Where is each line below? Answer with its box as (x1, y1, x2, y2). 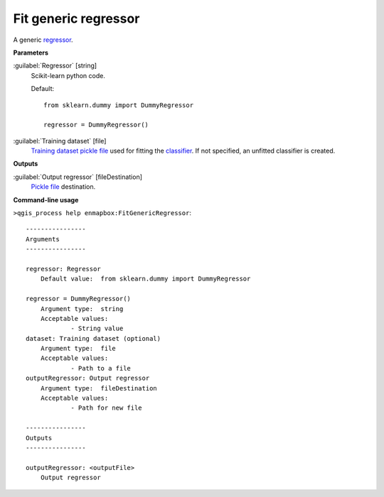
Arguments (26, 235, 60, 243)
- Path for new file (70, 404, 142, 412)
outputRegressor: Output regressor (26, 374, 150, 383)
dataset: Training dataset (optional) (26, 334, 161, 342)
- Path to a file (70, 364, 132, 372)
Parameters (13, 48, 49, 57)
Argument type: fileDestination (40, 384, 158, 392)
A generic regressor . (13, 35, 74, 44)
